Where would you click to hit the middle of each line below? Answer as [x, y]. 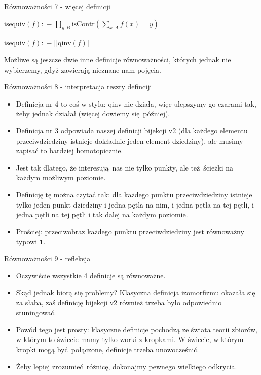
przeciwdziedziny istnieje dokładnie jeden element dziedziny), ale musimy [129, 140]
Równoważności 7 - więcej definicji [57, 6]
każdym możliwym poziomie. [61, 177]
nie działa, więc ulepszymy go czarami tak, [190, 103]
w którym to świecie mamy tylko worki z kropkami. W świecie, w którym [130, 339]
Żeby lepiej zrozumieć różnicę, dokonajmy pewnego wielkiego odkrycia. [126, 366]
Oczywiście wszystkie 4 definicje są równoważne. [91, 275]
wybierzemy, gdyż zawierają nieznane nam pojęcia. [83, 69]
